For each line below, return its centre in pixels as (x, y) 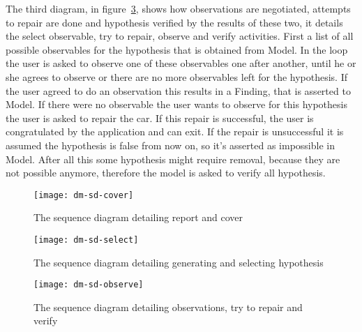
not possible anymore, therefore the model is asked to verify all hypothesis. (166, 173)
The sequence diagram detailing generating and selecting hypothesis (179, 262)
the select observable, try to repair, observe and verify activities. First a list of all (180, 36)
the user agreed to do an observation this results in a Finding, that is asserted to (178, 90)
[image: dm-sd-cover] (84, 195)
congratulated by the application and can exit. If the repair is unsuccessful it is (175, 131)
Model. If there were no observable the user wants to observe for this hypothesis (176, 104)
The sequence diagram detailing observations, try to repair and (168, 307)
